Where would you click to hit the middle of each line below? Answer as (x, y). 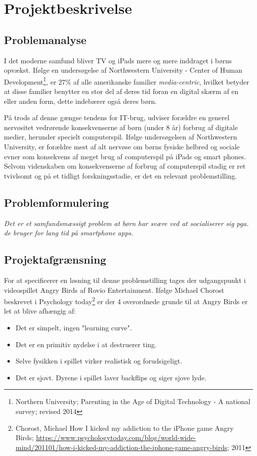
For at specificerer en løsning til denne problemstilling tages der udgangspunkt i (125, 280)
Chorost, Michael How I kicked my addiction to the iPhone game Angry (125, 428)
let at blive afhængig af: (40, 311)
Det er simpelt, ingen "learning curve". (74, 327)
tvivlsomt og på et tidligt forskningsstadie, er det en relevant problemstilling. (121, 175)
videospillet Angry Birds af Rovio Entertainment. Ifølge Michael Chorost (114, 290)
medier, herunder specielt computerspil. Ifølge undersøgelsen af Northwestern (121, 137)
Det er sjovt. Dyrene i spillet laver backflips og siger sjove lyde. (111, 377)
